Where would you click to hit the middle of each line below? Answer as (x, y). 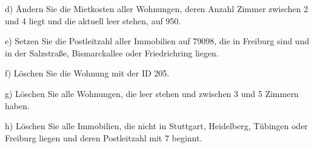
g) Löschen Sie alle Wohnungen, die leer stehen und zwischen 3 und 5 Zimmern (152, 93)
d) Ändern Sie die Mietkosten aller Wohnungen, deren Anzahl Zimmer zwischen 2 (157, 8)
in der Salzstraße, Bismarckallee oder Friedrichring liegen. (112, 52)
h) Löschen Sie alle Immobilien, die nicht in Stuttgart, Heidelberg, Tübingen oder (156, 126)
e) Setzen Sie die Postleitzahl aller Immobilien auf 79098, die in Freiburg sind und (157, 41)
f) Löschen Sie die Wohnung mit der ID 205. (87, 73)
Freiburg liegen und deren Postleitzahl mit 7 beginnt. (104, 137)
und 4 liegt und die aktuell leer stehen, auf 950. (93, 20)
